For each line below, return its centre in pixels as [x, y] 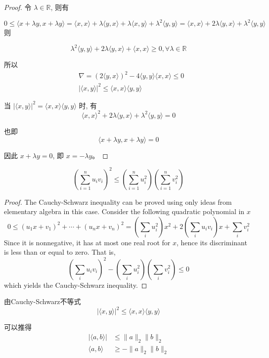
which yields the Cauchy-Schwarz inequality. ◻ [76, 285]
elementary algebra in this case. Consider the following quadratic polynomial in [124, 211]
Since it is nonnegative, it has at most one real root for [87, 242]
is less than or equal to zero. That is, [60, 252]
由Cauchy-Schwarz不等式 [43, 301]
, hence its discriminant [212, 242]
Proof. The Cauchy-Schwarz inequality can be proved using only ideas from [118, 201]
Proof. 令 [18, 7]
